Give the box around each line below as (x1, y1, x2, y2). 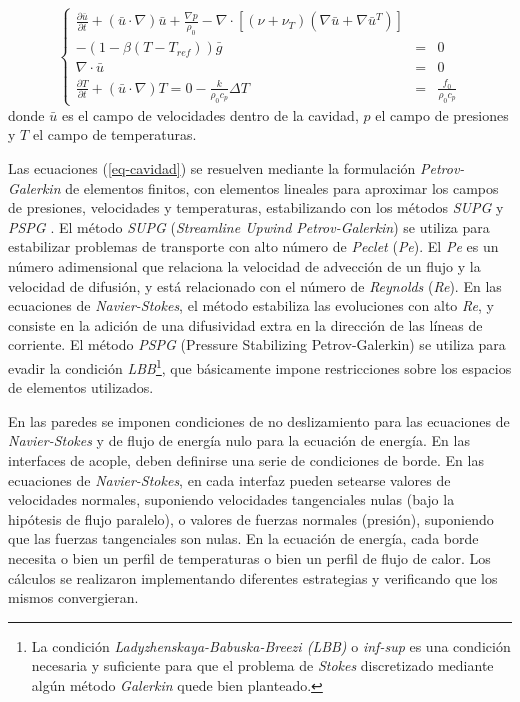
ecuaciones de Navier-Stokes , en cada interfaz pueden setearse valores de (8, 469, 451, 490)
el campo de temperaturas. (32, 124, 197, 145)
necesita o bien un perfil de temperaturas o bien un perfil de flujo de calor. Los (8, 548, 491, 569)
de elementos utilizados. (8, 377, 154, 398)
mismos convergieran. (8, 587, 139, 608)
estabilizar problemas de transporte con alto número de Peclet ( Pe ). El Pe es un (8, 236, 499, 257)
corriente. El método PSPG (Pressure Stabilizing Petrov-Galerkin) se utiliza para (8, 334, 506, 355)
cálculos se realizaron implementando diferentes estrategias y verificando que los (8, 567, 498, 588)
